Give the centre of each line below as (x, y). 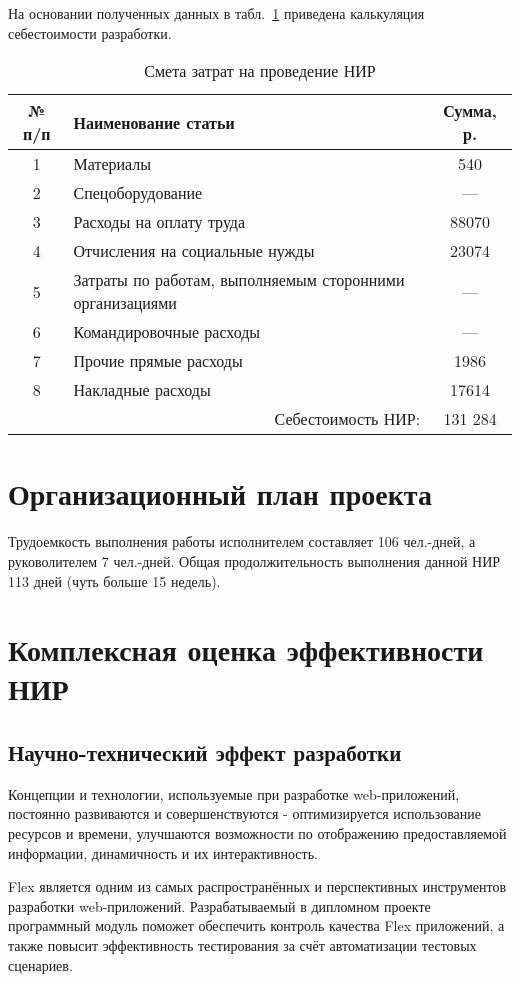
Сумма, (470, 111)
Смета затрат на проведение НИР (260, 71)
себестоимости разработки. (90, 32)
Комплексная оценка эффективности (246, 649)
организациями (125, 303)
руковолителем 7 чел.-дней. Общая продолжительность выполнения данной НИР (254, 560)
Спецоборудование (138, 193)
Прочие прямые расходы (158, 361)
